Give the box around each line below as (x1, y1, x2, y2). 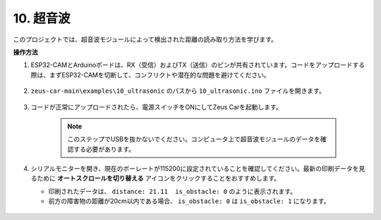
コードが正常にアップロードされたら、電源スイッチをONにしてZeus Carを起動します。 (30, 103, 282, 111)
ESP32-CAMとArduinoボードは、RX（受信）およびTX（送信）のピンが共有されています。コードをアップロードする (30, 60, 365, 70)
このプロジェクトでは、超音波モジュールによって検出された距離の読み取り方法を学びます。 (13, 35, 278, 44)
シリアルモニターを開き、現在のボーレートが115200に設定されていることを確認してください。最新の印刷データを (30, 164, 359, 173)
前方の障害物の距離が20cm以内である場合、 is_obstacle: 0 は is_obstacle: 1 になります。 (48, 197, 330, 205)
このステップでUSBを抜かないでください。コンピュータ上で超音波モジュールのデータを (67, 135, 321, 143)
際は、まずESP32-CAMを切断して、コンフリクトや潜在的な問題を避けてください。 (30, 70, 271, 79)
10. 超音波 (13, 11, 71, 26)
